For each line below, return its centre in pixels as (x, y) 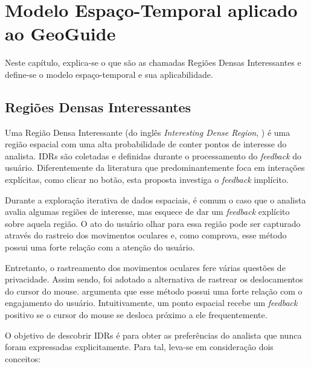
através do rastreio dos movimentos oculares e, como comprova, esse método (146, 235)
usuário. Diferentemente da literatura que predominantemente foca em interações (155, 168)
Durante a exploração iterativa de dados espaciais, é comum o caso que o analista (155, 199)
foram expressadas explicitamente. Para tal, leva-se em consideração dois (139, 347)
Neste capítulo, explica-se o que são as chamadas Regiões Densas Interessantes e (153, 62)
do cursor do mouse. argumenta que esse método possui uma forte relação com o (154, 291)
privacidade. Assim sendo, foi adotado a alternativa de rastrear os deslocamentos (154, 279)
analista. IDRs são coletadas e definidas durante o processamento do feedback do (153, 155)
